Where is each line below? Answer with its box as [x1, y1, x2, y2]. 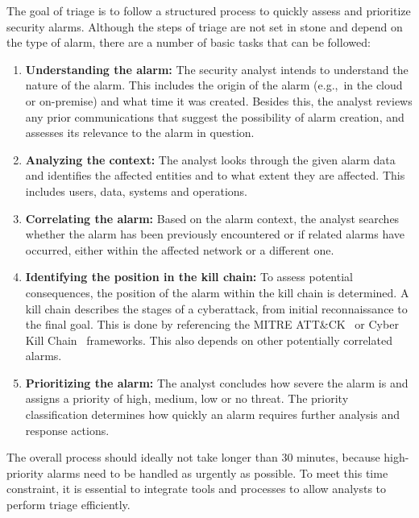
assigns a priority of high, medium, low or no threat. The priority [25, 390, 349, 407]
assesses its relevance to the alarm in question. [25, 124, 255, 141]
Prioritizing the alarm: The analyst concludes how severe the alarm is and [25, 374, 409, 391]
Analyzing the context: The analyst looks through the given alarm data [25, 151, 396, 168]
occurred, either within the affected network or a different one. [25, 241, 334, 258]
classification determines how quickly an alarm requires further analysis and [25, 406, 400, 423]
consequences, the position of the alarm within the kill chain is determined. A [25, 284, 409, 300]
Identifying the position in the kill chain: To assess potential [25, 268, 353, 285]
